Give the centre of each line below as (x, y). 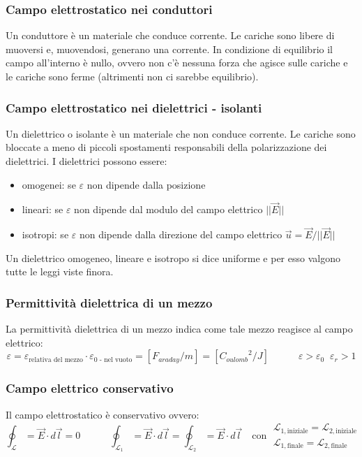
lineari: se (43, 209)
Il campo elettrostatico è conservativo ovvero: (103, 414)
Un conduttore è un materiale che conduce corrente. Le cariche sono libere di (170, 35)
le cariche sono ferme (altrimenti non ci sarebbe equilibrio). (132, 76)
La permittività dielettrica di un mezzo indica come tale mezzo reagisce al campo (179, 329)
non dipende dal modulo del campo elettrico (168, 209)
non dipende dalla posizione (146, 184)
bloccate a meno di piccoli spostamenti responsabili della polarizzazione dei (166, 147)
